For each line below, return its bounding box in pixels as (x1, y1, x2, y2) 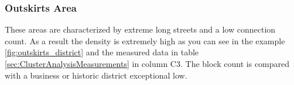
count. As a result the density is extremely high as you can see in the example (5, 34, 285, 47)
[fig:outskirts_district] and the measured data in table (5, 46, 199, 58)
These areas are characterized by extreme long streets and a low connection (5, 23, 276, 36)
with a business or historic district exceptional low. (5, 69, 187, 81)
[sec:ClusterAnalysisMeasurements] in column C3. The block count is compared (5, 58, 289, 69)
